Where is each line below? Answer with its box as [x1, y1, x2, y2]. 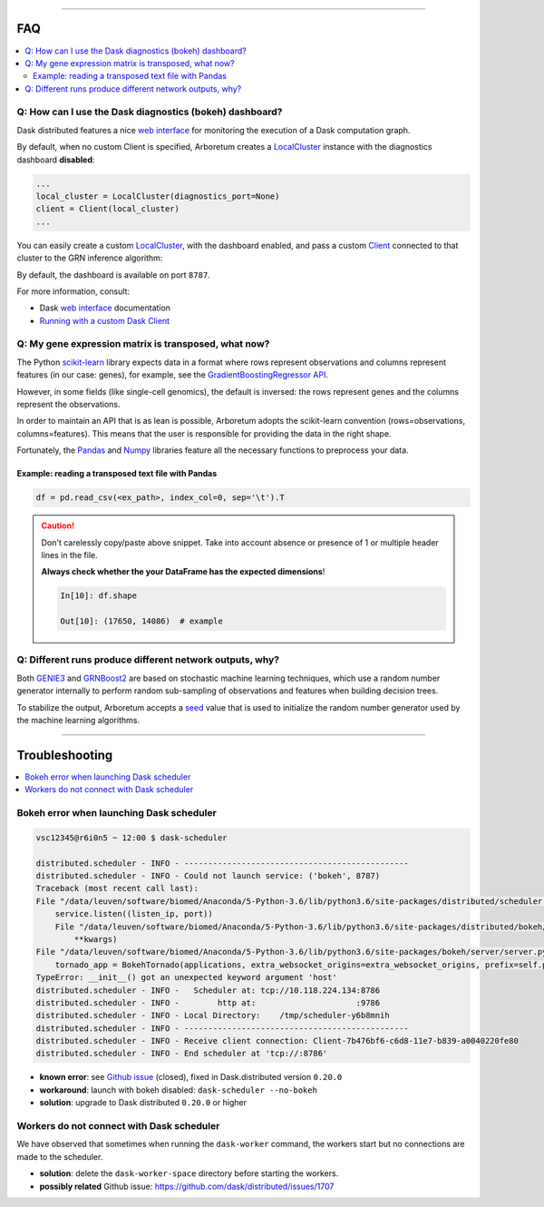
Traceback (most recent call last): [35, 883, 199, 894]
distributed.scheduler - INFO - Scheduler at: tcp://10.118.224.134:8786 [35, 985, 381, 996]
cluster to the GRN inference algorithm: [16, 252, 163, 263]
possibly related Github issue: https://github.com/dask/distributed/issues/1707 [39, 1181, 335, 1192]
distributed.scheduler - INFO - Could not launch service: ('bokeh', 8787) [35, 871, 381, 881]
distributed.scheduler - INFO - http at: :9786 [35, 997, 381, 1007]
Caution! [41, 520, 75, 531]
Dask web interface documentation [39, 302, 171, 313]
